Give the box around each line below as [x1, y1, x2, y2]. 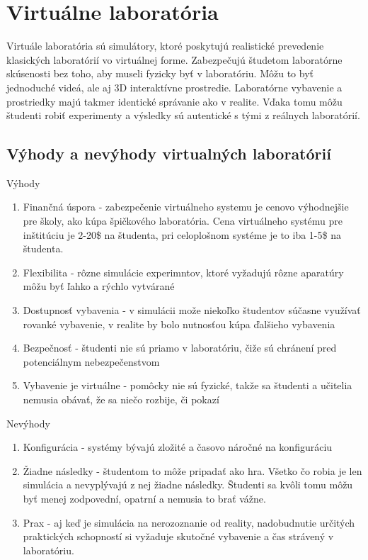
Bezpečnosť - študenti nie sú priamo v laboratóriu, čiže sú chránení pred [23, 340, 337, 355]
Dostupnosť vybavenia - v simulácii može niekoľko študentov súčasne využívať [23, 303, 361, 318]
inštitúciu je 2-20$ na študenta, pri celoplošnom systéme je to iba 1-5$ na [23, 227, 341, 242]
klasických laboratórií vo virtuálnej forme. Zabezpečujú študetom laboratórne [6, 52, 343, 67]
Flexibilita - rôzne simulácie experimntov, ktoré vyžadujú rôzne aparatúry [23, 264, 344, 279]
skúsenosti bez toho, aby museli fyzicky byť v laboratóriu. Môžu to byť [6, 66, 314, 81]
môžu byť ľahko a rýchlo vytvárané [23, 279, 175, 293]
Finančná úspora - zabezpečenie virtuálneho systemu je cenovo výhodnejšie [23, 199, 349, 214]
